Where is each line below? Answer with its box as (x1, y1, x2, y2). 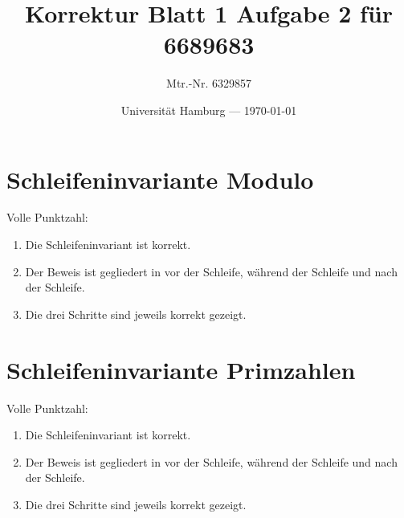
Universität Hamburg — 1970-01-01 (120, 101, 297, 118)
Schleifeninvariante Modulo (6, 162, 314, 195)
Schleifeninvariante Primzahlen (6, 353, 356, 385)
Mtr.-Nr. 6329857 (166, 75, 251, 92)
